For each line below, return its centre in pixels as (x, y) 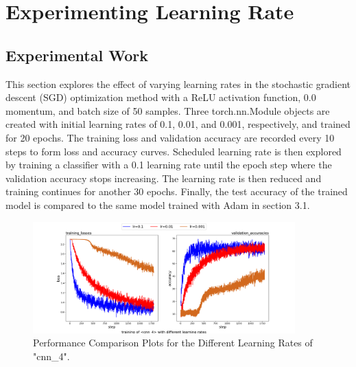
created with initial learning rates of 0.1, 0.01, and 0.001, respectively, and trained (178, 124)
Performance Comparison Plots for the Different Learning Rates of (173, 343)
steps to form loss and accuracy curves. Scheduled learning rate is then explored (174, 151)
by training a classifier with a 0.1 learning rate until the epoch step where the (169, 165)
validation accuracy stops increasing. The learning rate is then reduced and (164, 178)
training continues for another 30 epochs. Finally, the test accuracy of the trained (177, 191)
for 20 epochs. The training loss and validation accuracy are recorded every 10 (170, 137)
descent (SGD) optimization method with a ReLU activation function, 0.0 (161, 97)
